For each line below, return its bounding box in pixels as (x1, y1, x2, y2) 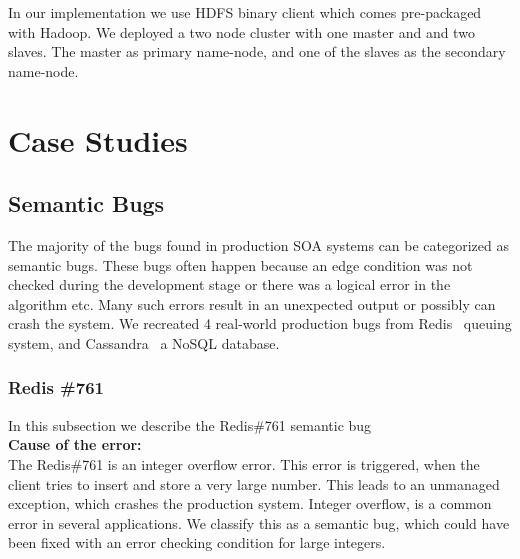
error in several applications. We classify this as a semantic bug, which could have (8, 512, 510, 533)
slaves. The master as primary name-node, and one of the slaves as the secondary (8, 41, 506, 62)
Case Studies (8, 119, 188, 160)
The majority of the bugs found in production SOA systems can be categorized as (8, 234, 510, 255)
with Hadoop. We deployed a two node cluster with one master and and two (8, 21, 475, 42)
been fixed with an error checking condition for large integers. (8, 532, 386, 553)
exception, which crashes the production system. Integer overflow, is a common (8, 493, 492, 514)
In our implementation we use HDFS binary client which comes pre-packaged (8, 2, 482, 22)
